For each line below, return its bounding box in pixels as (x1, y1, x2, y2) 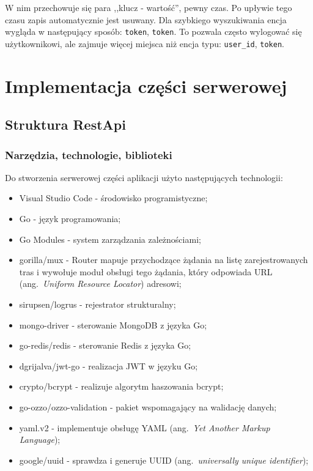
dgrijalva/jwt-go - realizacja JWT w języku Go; (19, 359, 198, 372)
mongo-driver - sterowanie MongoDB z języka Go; (19, 318, 207, 331)
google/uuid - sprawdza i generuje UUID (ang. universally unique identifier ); (19, 453, 309, 466)
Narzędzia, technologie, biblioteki (5, 147, 172, 162)
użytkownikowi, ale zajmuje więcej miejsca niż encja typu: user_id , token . (5, 37, 284, 50)
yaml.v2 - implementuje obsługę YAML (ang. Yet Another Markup (19, 421, 270, 434)
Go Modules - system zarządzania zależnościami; (19, 232, 201, 245)
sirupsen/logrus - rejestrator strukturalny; (19, 298, 176, 311)
